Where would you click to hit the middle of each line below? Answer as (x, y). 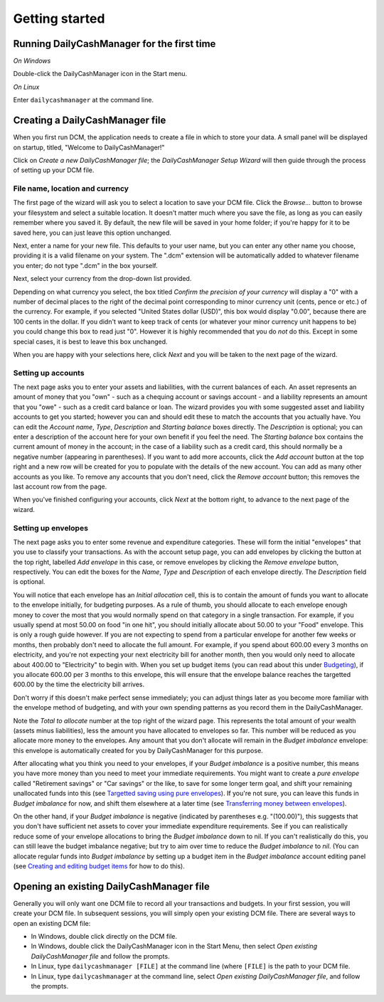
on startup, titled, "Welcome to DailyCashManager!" (89, 147)
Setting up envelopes (51, 528)
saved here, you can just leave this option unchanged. (92, 233)
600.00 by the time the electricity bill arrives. (79, 684)
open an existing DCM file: (52, 923)
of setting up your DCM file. (54, 170)
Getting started (59, 18)
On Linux (26, 87)
